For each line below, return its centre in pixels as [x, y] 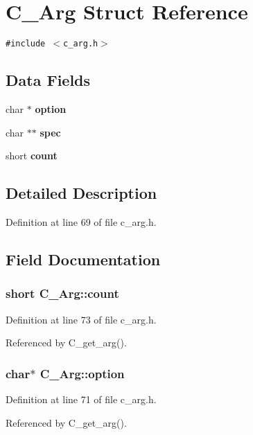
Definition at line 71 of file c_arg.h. [81, 399]
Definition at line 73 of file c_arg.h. [81, 319]
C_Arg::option [82, 373]
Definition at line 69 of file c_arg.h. [81, 221]
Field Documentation [83, 259]
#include [26, 44]
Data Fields [48, 80]
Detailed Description [81, 193]
